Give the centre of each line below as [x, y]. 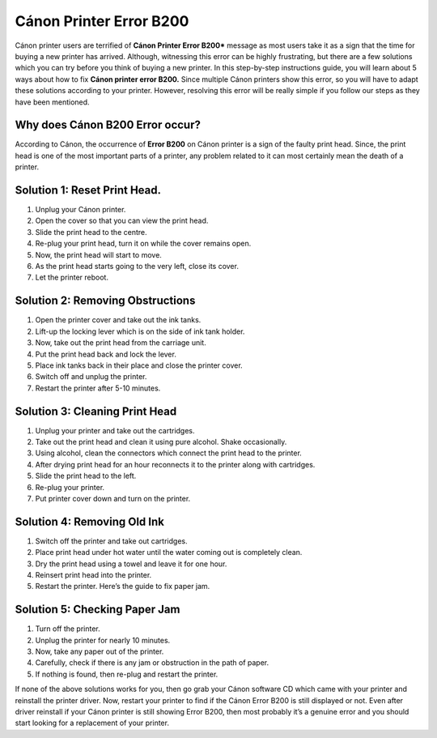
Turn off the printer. [68, 629]
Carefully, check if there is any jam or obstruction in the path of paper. [152, 663]
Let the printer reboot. [72, 277]
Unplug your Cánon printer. [81, 210]
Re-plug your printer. [70, 487]
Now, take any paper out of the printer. [100, 651]
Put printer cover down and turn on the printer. [113, 498]
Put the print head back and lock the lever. [106, 354]
